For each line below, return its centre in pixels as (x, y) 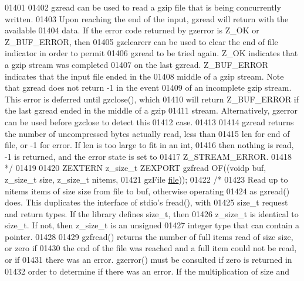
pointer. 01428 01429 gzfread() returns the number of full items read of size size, (149, 236)
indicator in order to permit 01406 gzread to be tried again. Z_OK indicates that (151, 53)
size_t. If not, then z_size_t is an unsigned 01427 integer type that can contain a (152, 225)
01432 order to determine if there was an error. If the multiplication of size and (147, 271)
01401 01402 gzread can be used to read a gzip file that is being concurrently (143, 7)
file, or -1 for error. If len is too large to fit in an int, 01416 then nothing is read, (149, 145)
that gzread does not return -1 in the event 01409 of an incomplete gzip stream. (148, 88)
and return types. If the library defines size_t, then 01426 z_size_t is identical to (152, 213)
